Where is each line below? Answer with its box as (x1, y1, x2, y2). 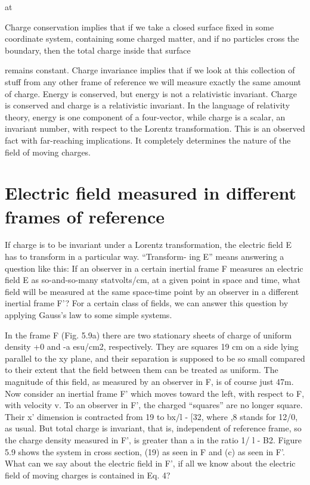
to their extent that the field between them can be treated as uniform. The (5, 363, 278, 376)
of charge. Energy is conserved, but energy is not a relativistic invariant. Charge (5, 87, 297, 100)
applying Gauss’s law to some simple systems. (5, 309, 172, 321)
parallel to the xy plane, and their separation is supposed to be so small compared (5, 352, 305, 364)
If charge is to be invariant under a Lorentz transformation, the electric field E (5, 238, 292, 251)
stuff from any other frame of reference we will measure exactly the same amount (5, 75, 301, 88)
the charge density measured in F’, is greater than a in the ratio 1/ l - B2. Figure (5, 433, 302, 446)
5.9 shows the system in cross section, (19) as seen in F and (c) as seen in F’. (5, 445, 285, 458)
